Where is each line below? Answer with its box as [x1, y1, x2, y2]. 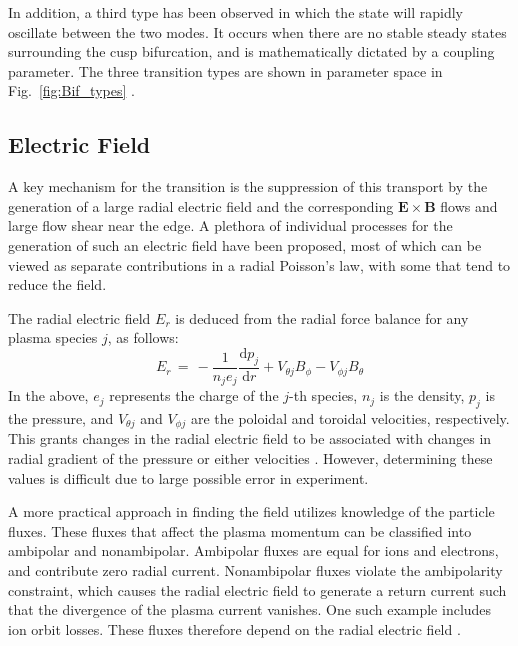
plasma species [8, 327, 98, 348]
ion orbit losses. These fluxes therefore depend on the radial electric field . [8, 618, 461, 639]
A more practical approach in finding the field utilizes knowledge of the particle [8, 501, 495, 522]
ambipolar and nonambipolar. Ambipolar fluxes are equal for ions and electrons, [8, 540, 499, 561]
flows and [440, 195, 498, 216]
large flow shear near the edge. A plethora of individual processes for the [8, 215, 453, 236]
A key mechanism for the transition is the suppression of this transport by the [8, 176, 488, 197]
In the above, [8, 385, 89, 406]
